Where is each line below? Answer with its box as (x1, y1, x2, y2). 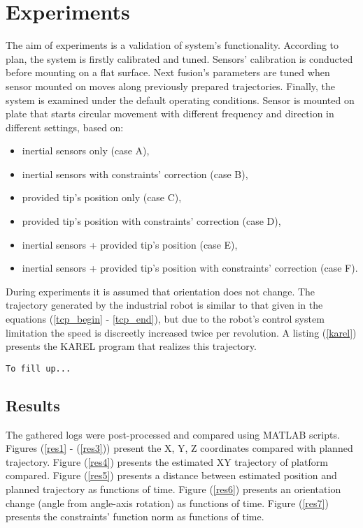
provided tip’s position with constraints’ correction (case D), (22, 214, 281, 228)
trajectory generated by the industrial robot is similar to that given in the (6, 298, 323, 312)
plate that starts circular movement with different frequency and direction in (6, 106, 334, 121)
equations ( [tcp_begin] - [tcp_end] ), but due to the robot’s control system (6, 311, 325, 326)
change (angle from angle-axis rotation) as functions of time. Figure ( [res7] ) (6, 495, 329, 510)
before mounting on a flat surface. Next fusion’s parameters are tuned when (6, 65, 330, 80)
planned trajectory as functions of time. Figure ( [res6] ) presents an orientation (6, 482, 341, 497)
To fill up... (6, 363, 71, 374)
